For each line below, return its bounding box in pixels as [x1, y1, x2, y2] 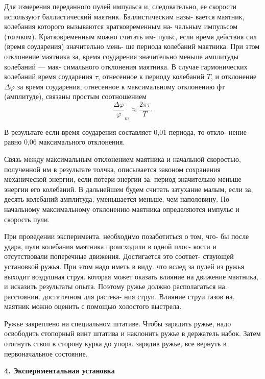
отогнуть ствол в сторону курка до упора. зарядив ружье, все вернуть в [4, 338, 227, 349]
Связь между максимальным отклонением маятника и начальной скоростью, [4, 153, 241, 164]
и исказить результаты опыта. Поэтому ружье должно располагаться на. [4, 281, 227, 292]
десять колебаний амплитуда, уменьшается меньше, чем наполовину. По [4, 194, 229, 204]
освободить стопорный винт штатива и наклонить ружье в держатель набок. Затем [4, 328, 261, 339]
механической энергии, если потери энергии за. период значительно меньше [4, 174, 242, 184]
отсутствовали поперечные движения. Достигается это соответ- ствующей [4, 251, 234, 262]
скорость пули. [4, 214, 50, 224]
